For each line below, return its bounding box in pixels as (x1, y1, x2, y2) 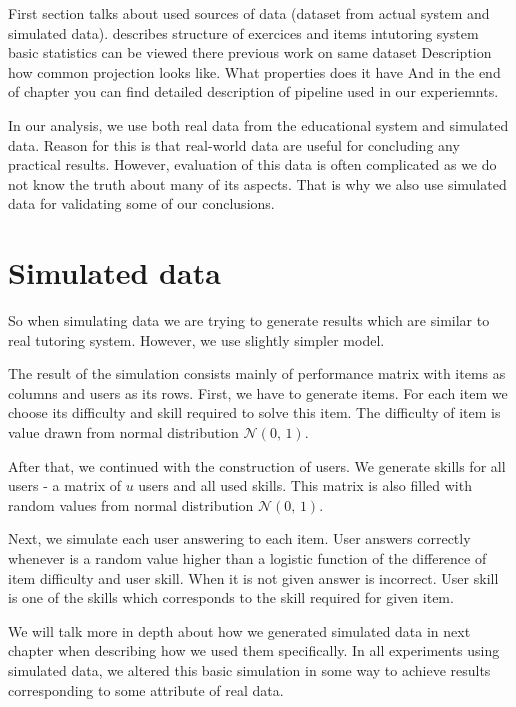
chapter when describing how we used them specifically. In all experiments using (8, 640, 500, 661)
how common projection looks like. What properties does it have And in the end (8, 61, 501, 82)
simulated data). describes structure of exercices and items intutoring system (8, 22, 479, 43)
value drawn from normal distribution (8, 422, 239, 443)
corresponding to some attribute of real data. (8, 679, 284, 700)
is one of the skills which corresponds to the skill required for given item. (8, 587, 454, 608)
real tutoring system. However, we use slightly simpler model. (8, 329, 385, 350)
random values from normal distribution (8, 494, 254, 515)
